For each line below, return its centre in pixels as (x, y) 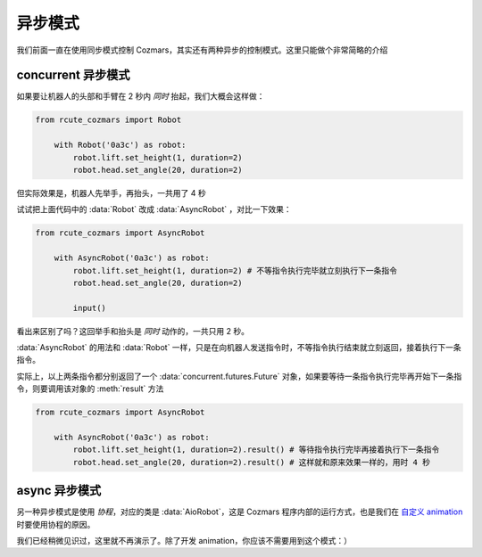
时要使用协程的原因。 (56, 524)
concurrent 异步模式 (73, 75)
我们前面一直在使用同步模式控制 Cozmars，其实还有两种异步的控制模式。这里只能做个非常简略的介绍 (202, 50)
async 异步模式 (59, 491)
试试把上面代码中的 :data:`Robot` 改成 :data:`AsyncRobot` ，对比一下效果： (154, 209)
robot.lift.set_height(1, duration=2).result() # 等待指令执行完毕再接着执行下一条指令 (256, 450)
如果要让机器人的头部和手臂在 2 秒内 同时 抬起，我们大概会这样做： (141, 96)
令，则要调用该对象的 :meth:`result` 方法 (90, 389)
